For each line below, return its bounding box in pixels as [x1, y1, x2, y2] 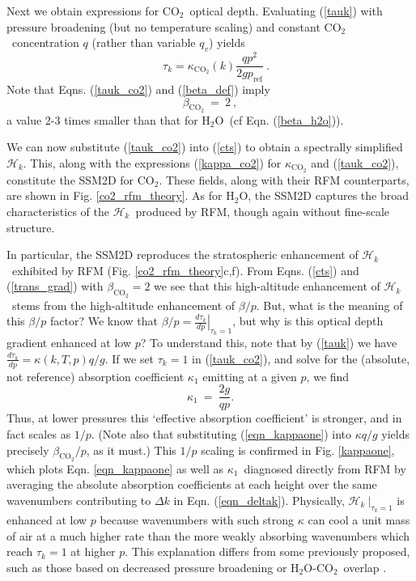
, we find [306, 367, 350, 384]
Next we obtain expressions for [6, 2, 159, 19]
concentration [11, 34, 79, 51]
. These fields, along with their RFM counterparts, [159, 171, 410, 188]
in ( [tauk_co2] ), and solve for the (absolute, [192, 350, 410, 367]
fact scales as [6, 426, 71, 442]
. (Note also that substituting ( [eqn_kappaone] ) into [91, 426, 351, 442]
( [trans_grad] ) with [6, 278, 104, 295]
